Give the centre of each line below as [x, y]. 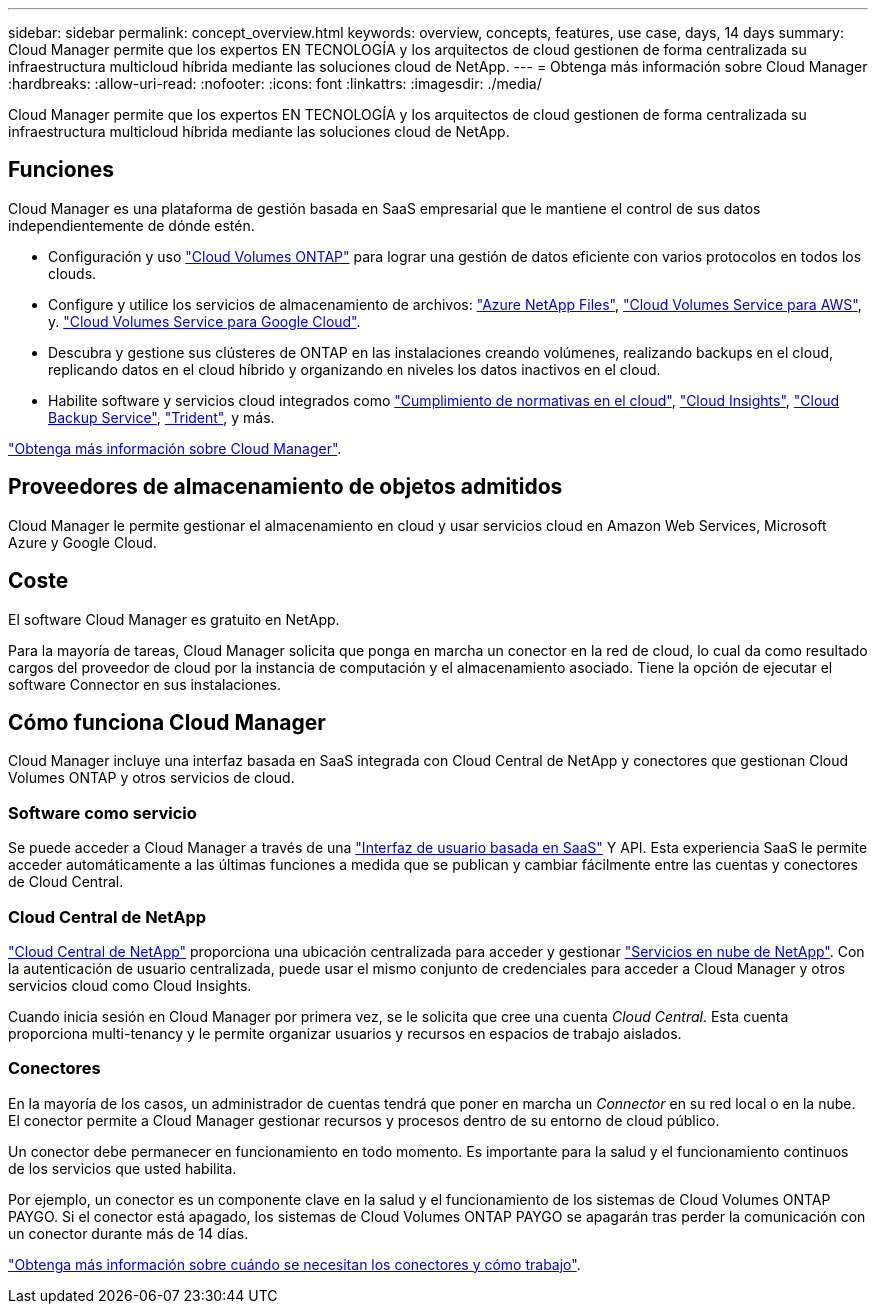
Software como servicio [102, 812]
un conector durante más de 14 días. [128, 1233]
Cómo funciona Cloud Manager [167, 722]
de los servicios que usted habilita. [122, 1168]
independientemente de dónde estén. [131, 225]
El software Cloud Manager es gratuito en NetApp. [174, 619]
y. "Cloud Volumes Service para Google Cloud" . [204, 321]
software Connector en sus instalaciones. [144, 684]
